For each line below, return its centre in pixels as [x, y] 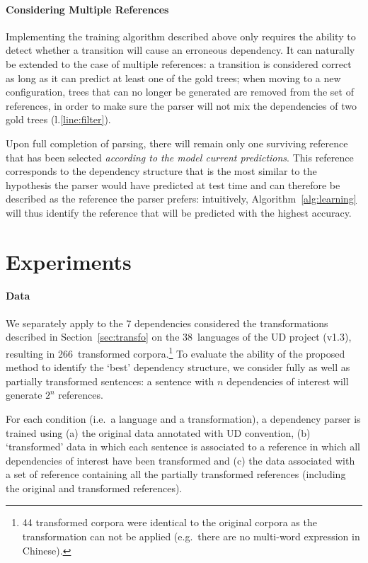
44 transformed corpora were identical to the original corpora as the [169, 522]
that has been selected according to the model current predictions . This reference [180, 157]
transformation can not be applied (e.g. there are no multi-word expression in [191, 536]
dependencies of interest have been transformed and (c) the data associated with [180, 460]
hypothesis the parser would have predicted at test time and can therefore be [173, 184]
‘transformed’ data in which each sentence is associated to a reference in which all [183, 447]
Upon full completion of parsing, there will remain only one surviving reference [177, 143]
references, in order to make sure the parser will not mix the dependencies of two [181, 105]
